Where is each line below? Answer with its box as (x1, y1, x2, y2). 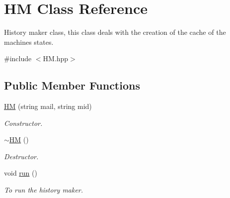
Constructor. (4, 117, 43, 128)
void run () (4, 168, 37, 178)
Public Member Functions (4, 78, 140, 93)
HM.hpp (43, 53, 69, 64)
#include (4, 53, 32, 64)
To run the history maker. (4, 185, 83, 195)
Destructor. (4, 151, 39, 161)
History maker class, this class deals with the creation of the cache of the (4, 27, 226, 37)
